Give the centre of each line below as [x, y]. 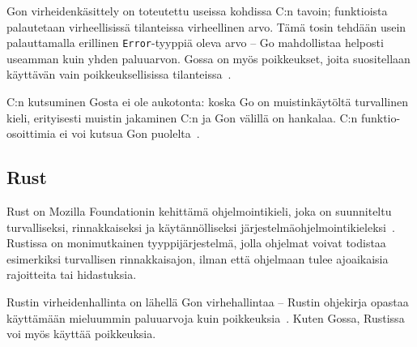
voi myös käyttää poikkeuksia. [81, 334]
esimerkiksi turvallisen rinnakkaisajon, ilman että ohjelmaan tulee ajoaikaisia [198, 258]
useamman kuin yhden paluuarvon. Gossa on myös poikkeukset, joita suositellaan [208, 58]
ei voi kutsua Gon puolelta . [130, 133]
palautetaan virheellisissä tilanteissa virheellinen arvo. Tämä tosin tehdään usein [206, 26]
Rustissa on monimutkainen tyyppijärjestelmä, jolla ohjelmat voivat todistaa [196, 243]
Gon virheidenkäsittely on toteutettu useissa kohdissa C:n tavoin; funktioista [197, 11]
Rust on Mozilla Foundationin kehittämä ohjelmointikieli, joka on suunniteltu [199, 211]
